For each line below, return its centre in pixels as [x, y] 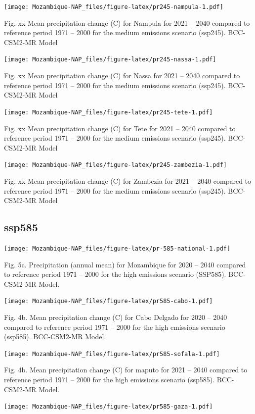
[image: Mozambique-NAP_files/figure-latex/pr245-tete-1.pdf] [108, 112]
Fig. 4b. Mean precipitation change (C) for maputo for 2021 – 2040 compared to [126, 370]
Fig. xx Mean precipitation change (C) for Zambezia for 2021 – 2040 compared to [128, 181]
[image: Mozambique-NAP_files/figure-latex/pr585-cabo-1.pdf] [108, 301]
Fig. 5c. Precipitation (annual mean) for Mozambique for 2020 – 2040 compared [125, 264]
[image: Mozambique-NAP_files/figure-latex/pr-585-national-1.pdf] [117, 248]
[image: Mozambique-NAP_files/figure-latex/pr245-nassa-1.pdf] [110, 60]
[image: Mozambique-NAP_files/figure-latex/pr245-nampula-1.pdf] [114, 7]
